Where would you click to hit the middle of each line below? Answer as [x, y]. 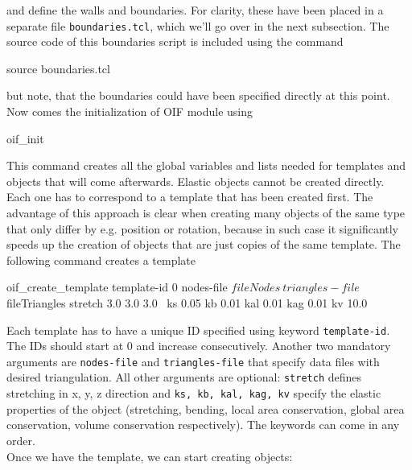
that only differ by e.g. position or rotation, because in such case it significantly [203, 228]
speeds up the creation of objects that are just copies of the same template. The [204, 244]
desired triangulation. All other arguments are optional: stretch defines [184, 377]
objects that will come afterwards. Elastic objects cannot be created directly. [196, 181]
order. [21, 440]
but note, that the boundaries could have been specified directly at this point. [198, 95]
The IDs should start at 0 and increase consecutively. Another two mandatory [199, 346]
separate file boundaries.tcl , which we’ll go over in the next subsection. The [198, 25]
